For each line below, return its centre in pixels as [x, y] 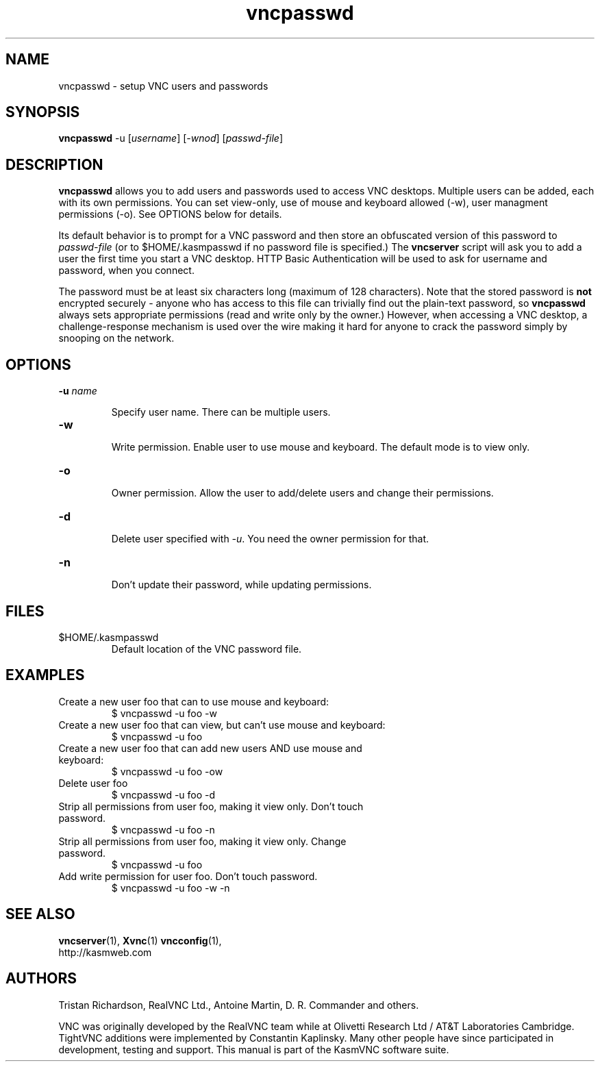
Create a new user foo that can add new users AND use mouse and [210, 748]
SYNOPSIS [43, 112]
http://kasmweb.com [105, 952]
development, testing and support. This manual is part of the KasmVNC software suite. [254, 1049]
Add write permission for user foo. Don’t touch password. [188, 876]
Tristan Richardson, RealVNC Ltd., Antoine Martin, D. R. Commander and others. [239, 1005]
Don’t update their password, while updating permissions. [241, 585]
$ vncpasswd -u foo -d [163, 794]
